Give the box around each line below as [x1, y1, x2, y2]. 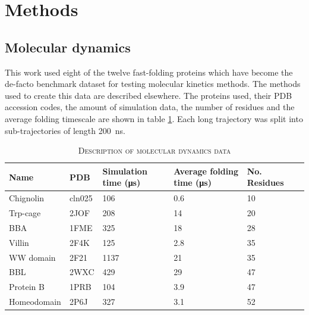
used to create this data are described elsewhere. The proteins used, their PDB [5, 89, 292, 101]
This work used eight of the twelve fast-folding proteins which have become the [5, 66, 293, 78]
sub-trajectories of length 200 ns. [5, 124, 125, 136]
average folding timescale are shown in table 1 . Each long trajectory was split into [5, 112, 303, 124]
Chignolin [9, 192, 45, 204]
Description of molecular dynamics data [78, 144, 231, 157]
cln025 [69, 192, 93, 204]
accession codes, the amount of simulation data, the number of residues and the [5, 101, 295, 113]
